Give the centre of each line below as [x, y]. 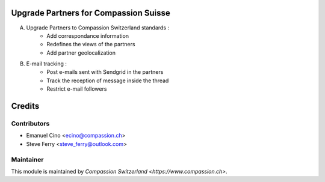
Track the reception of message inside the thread [108, 80]
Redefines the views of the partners [91, 44]
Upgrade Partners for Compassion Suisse [91, 13]
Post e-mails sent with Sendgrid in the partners [105, 72]
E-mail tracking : [47, 64]
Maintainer [27, 159]
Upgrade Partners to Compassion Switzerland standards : [98, 28]
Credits [25, 106]
